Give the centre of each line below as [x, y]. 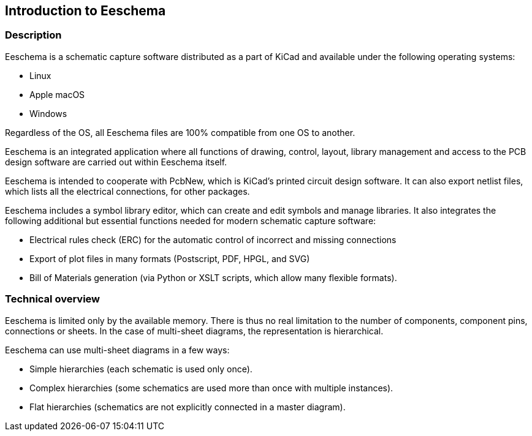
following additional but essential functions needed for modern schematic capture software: [191, 220]
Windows [48, 113]
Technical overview [52, 299]
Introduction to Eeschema [85, 11]
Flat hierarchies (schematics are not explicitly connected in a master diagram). [188, 407]
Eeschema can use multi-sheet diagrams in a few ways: [117, 350]
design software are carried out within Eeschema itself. [116, 162]
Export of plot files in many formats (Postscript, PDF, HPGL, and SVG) [170, 258]
